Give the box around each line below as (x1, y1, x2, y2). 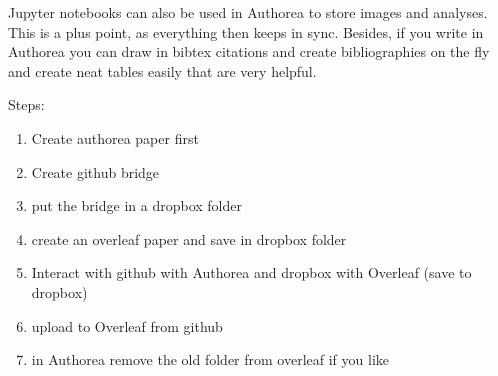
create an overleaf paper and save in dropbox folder (31, 228, 347, 249)
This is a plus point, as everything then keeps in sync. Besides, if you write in (8, 21, 484, 42)
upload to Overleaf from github (31, 315, 223, 336)
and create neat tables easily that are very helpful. (8, 60, 317, 81)
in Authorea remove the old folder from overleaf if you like (31, 349, 389, 370)
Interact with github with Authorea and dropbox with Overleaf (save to (31, 262, 472, 283)
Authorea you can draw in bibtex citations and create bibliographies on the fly (8, 41, 490, 62)
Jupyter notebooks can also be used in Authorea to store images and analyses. (8, 2, 488, 22)
